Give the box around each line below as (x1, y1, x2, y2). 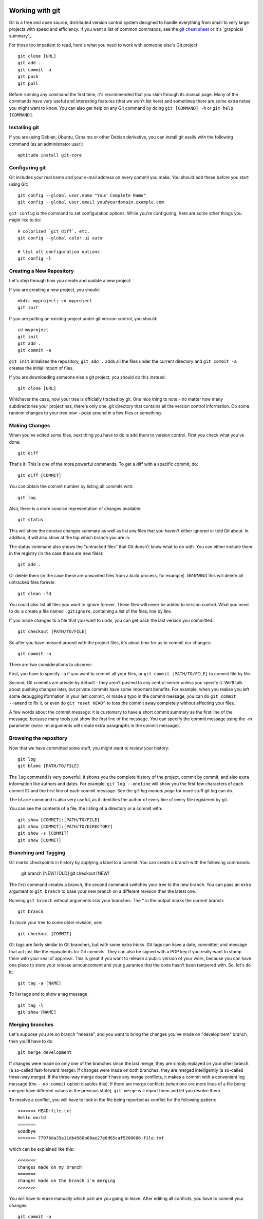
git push (18, 74, 38, 79)
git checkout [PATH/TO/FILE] (18, 629, 87, 634)
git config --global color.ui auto (18, 236, 103, 241)
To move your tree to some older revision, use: (9, 920, 102, 925)
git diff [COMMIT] (18, 472, 62, 478)
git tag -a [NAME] (18, 981, 62, 986)
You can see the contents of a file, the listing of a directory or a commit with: (9, 806, 163, 811)
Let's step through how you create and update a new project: (9, 278, 131, 284)
